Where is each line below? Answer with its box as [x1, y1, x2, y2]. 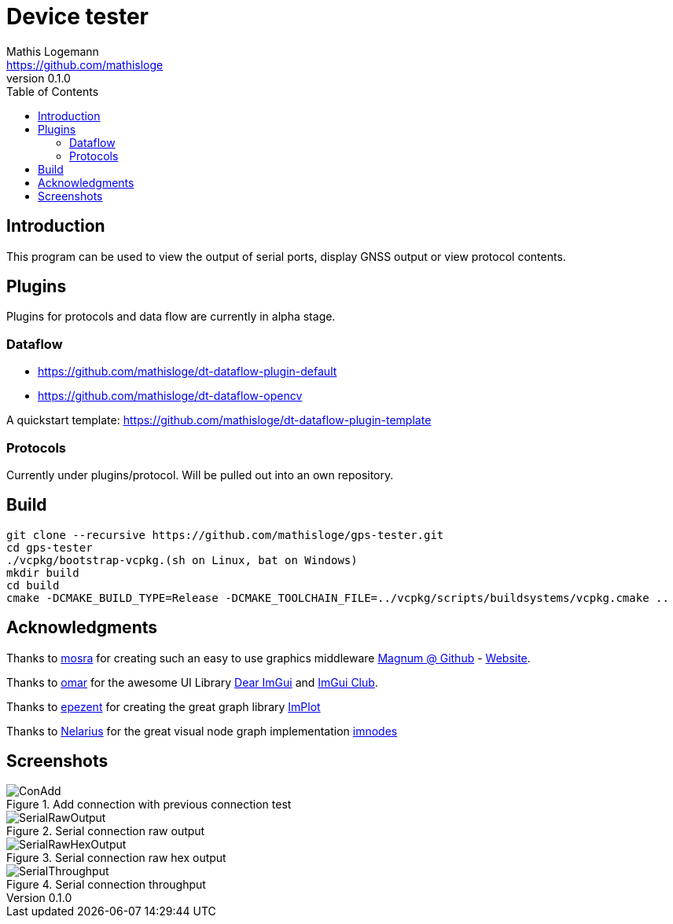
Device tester [6, 3, 149, 30]
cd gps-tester [6, 541, 93, 554]
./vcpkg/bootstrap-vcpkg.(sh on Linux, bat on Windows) [6, 553, 358, 566]
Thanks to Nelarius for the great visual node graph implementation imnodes [6, 724, 398, 738]
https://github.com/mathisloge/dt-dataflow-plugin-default [38, 365, 337, 379]
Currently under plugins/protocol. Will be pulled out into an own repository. [6, 467, 394, 482]
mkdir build [6, 566, 79, 579]
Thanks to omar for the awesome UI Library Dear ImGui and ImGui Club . [6, 675, 378, 689]
